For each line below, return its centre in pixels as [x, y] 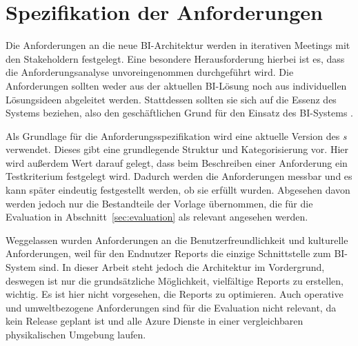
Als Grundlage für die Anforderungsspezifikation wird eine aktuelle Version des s [176, 135]
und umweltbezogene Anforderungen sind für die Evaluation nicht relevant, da [171, 307]
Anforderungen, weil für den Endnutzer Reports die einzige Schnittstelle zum [168, 253]
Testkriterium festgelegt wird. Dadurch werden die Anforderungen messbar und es [179, 176]
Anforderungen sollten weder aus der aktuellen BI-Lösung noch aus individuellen [176, 85]
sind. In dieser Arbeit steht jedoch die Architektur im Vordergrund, [182, 267]
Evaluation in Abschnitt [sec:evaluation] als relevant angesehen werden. [157, 217]
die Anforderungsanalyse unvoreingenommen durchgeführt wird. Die [150, 72]
